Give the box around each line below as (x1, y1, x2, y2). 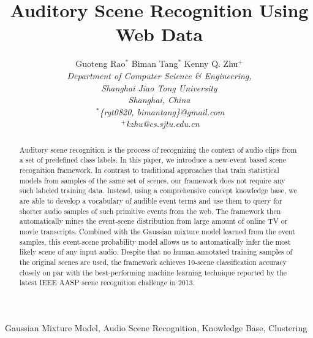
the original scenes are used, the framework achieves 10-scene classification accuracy (19, 256, 287, 267)
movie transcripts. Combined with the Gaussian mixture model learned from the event (19, 226, 295, 236)
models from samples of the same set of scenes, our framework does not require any (19, 175, 285, 185)
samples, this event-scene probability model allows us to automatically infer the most (19, 236, 291, 247)
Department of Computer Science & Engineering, (67, 69, 252, 82)
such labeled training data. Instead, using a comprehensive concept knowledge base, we (19, 185, 297, 196)
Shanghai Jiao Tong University (101, 81, 217, 94)
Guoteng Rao (75, 57, 126, 70)
